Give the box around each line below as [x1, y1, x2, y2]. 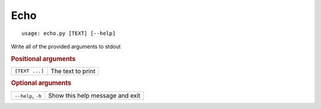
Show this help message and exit [48, 91, 141, 100]
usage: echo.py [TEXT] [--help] [21, 30, 116, 37]
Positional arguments [11, 54, 76, 63]
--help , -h [14, 91, 42, 100]
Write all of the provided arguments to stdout [11, 43, 121, 50]
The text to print [51, 67, 96, 75]
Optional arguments [11, 79, 71, 87]
